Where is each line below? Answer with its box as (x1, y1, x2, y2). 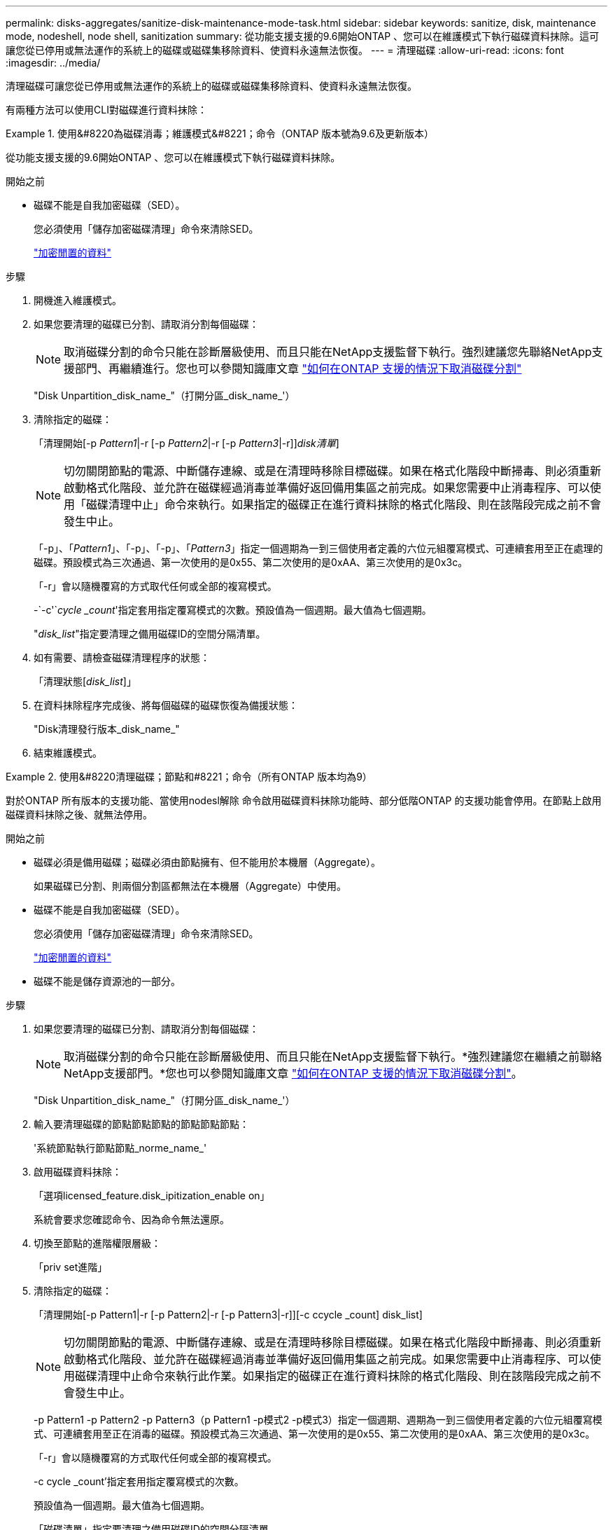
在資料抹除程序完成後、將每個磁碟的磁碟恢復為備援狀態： (34, 699, 298, 711)
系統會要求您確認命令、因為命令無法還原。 (34, 1213, 230, 1225)
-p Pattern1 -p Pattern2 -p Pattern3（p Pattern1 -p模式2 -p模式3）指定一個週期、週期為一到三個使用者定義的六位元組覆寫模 (34, 1414, 603, 1426)
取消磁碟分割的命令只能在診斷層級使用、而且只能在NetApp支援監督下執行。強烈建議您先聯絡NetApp (64, 345, 592, 359)
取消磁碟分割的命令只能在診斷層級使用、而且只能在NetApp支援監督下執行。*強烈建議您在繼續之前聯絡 (64, 1049, 603, 1063)
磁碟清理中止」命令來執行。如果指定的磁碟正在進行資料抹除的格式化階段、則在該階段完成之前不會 (86, 497, 602, 511)
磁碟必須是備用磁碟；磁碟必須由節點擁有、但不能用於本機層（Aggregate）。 (34, 856, 381, 868)
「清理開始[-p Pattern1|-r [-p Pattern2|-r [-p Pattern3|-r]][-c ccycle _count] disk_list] (34, 1309, 423, 1321)
